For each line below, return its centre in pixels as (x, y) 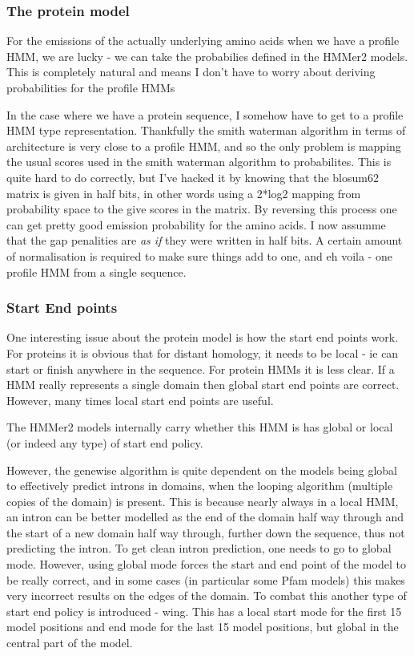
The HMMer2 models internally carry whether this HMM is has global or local (200, 427)
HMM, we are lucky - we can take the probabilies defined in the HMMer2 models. (207, 56)
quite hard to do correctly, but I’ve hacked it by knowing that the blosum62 (193, 177)
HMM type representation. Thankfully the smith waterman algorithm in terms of (206, 130)
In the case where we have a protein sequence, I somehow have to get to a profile (205, 114)
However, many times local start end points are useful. (140, 400)
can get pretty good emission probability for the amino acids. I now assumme (196, 224)
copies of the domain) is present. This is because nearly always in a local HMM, (203, 501)
